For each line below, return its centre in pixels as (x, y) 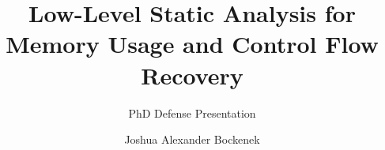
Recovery (192, 75)
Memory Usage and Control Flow (192, 44)
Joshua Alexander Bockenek (192, 139)
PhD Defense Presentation (192, 112)
